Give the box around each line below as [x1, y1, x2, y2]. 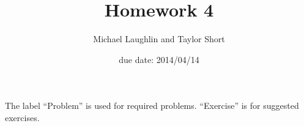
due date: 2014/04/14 [119, 53, 199, 65]
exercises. [5, 111, 40, 124]
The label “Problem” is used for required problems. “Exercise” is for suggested [5, 99, 299, 112]
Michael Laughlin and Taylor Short [93, 32, 225, 45]
